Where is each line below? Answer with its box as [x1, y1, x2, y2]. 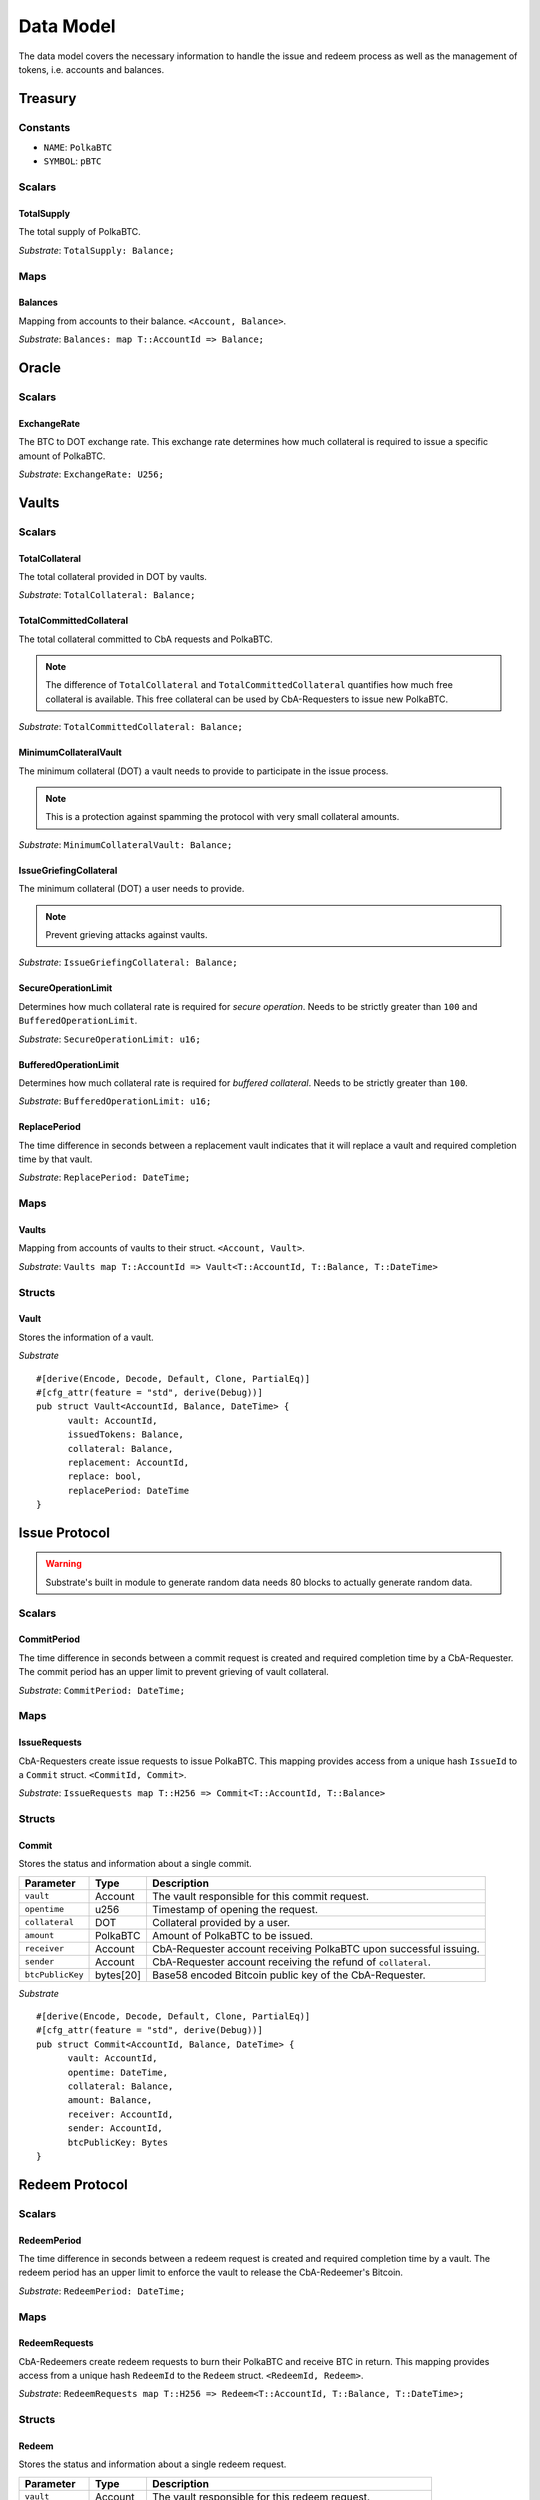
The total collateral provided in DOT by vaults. [18, 570, 207, 582]
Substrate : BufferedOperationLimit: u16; [18, 1095, 212, 1107]
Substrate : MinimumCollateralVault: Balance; [18, 838, 233, 850]
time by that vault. [18, 1153, 93, 1165]
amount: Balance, [67, 2095, 153, 2106]
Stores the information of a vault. [18, 1331, 154, 1343]
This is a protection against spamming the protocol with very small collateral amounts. [45, 811, 400, 823]
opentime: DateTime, [67, 2066, 169, 2078]
